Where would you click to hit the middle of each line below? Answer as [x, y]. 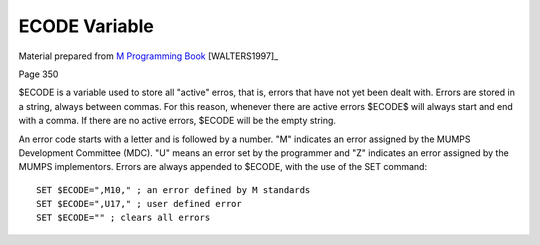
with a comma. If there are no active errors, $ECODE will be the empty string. [177, 121]
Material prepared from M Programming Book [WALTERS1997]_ [148, 56]
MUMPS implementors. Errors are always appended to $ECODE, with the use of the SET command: [223, 167]
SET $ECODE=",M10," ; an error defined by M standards [173, 189]
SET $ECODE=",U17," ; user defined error [139, 204]
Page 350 [38, 74]
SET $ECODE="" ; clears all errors [123, 218]
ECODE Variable [86, 26]
